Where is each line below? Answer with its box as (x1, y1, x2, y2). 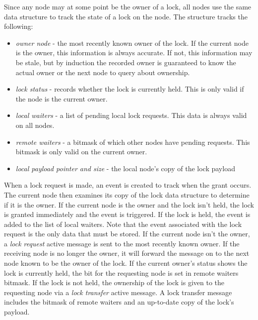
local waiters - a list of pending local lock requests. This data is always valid (15, 110, 247, 120)
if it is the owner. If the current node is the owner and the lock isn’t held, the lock (4, 199, 254, 210)
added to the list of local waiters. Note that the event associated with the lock (4, 218, 242, 229)
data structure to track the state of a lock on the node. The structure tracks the (4, 11, 248, 21)
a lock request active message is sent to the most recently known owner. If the (4, 238, 240, 248)
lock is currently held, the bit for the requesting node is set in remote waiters (4, 267, 239, 278)
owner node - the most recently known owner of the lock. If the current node (15, 37, 249, 48)
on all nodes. (15, 119, 55, 130)
